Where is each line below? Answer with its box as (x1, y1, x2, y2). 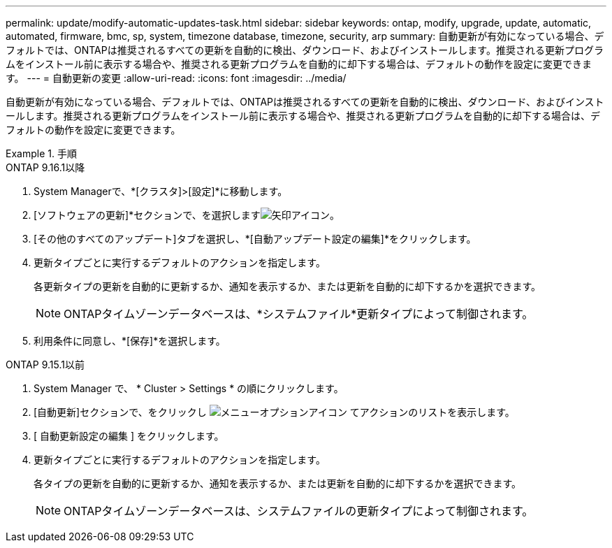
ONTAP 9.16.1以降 (6, 161, 85, 173)
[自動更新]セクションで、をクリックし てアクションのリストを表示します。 (34, 406, 515, 418)
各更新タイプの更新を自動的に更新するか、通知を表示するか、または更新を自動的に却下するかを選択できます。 (34, 280, 541, 292)
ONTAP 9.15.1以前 (6, 359, 85, 370)
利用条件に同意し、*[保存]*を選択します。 (34, 335, 226, 347)
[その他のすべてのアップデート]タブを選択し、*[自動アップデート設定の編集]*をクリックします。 (34, 233, 476, 245)
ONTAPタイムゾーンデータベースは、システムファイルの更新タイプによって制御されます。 (64, 504, 534, 518)
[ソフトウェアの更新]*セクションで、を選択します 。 (34, 209, 340, 221)
